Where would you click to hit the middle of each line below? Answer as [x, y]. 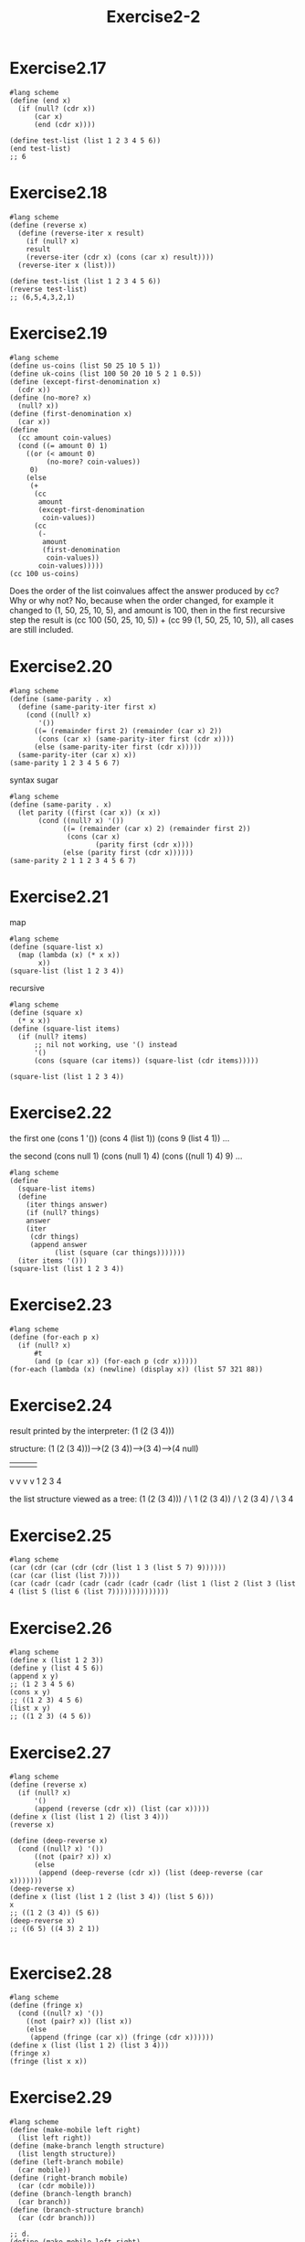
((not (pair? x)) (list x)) [79, 2022]
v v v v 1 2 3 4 [36, 1481]
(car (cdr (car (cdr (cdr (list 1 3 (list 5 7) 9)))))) [118, 1568]
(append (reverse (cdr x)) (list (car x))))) [121, 1809]
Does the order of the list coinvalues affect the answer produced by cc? [144, 591]
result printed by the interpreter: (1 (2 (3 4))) [92, 1431]
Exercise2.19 [58, 333]
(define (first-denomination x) [71, 413]
